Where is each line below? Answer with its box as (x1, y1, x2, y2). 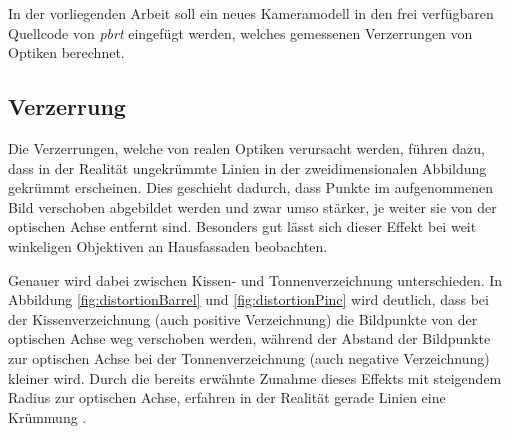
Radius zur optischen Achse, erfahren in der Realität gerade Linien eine (8, 387, 446, 408)
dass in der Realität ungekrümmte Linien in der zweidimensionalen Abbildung (8, 157, 487, 178)
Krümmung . (8, 406, 87, 427)
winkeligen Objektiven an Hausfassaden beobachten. (8, 235, 328, 256)
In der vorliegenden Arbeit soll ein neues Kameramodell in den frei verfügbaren (8, 3, 494, 23)
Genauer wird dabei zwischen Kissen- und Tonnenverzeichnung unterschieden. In (8, 269, 503, 290)
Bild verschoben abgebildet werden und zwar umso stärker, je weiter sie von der (8, 196, 497, 217)
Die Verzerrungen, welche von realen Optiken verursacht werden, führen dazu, (8, 137, 485, 158)
